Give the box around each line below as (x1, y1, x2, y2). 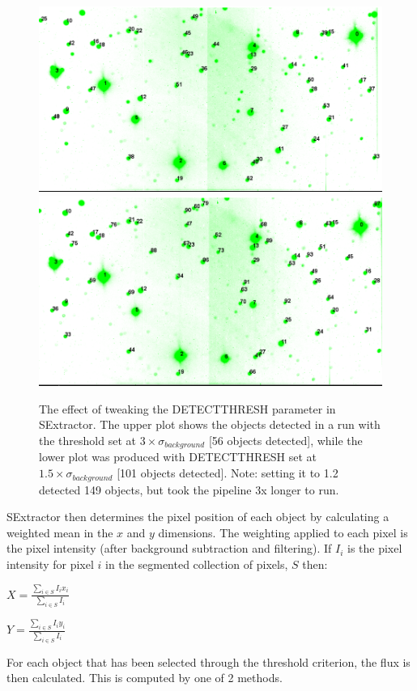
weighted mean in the (6, 524, 113, 541)
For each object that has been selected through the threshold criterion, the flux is (6, 653, 411, 670)
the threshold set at (39, 432, 136, 449)
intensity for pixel (6, 555, 94, 572)
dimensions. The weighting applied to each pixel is (158, 524, 408, 541)
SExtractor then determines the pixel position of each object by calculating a (6, 508, 389, 525)
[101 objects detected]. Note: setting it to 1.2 (117, 464, 338, 481)
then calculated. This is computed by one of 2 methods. (6, 669, 283, 686)
